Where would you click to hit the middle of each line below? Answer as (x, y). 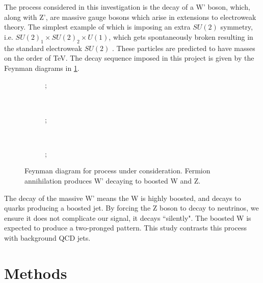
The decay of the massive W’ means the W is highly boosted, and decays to (123, 198)
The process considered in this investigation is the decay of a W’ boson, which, (127, 7)
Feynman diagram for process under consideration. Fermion (117, 171)
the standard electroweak (43, 48)
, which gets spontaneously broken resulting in (181, 36)
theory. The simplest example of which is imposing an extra (97, 27)
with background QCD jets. (47, 237)
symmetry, (236, 27)
